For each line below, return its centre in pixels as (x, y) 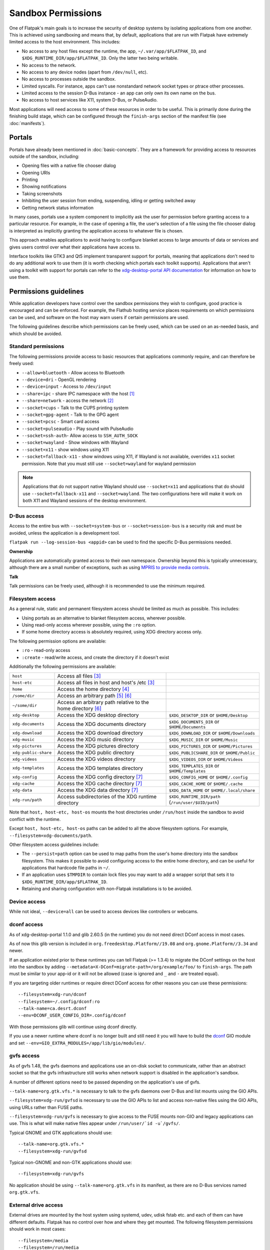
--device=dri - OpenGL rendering (59, 379)
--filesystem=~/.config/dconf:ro (59, 1001)
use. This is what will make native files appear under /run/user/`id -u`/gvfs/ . (94, 1123)
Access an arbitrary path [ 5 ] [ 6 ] (94, 696)
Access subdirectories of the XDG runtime (107, 796)
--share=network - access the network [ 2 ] (68, 400)
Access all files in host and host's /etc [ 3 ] (106, 682)
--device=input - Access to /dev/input (66, 386)
